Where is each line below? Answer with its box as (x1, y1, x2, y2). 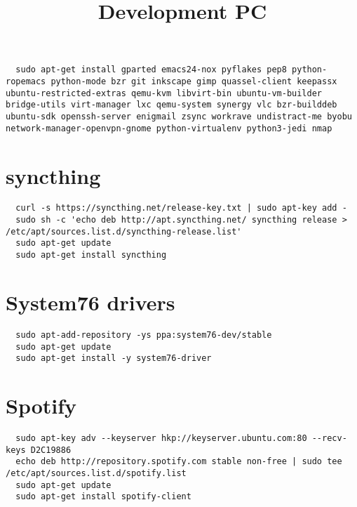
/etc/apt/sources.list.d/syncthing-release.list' (6, 226, 242, 237)
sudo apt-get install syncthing (15, 250, 167, 261)
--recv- (311, 433, 347, 443)
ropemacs (6, 77, 46, 87)
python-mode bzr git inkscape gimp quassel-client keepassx (50, 77, 337, 87)
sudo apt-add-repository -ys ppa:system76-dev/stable (15, 329, 272, 340)
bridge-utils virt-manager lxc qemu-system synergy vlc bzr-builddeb (6, 100, 337, 110)
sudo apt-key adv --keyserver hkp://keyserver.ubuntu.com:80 (15, 433, 307, 443)
